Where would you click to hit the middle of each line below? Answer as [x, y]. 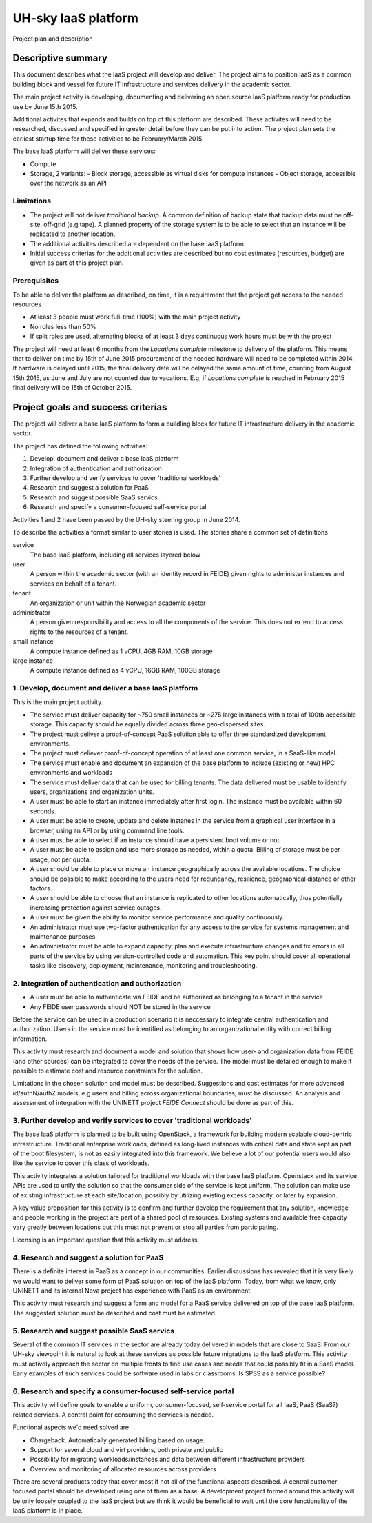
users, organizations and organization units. [92, 792]
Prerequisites [35, 281]
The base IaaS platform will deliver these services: [84, 151]
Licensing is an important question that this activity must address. [106, 1240]
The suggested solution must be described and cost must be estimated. [115, 1313]
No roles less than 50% [63, 326]
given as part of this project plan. [77, 263]
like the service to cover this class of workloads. [81, 1163]
